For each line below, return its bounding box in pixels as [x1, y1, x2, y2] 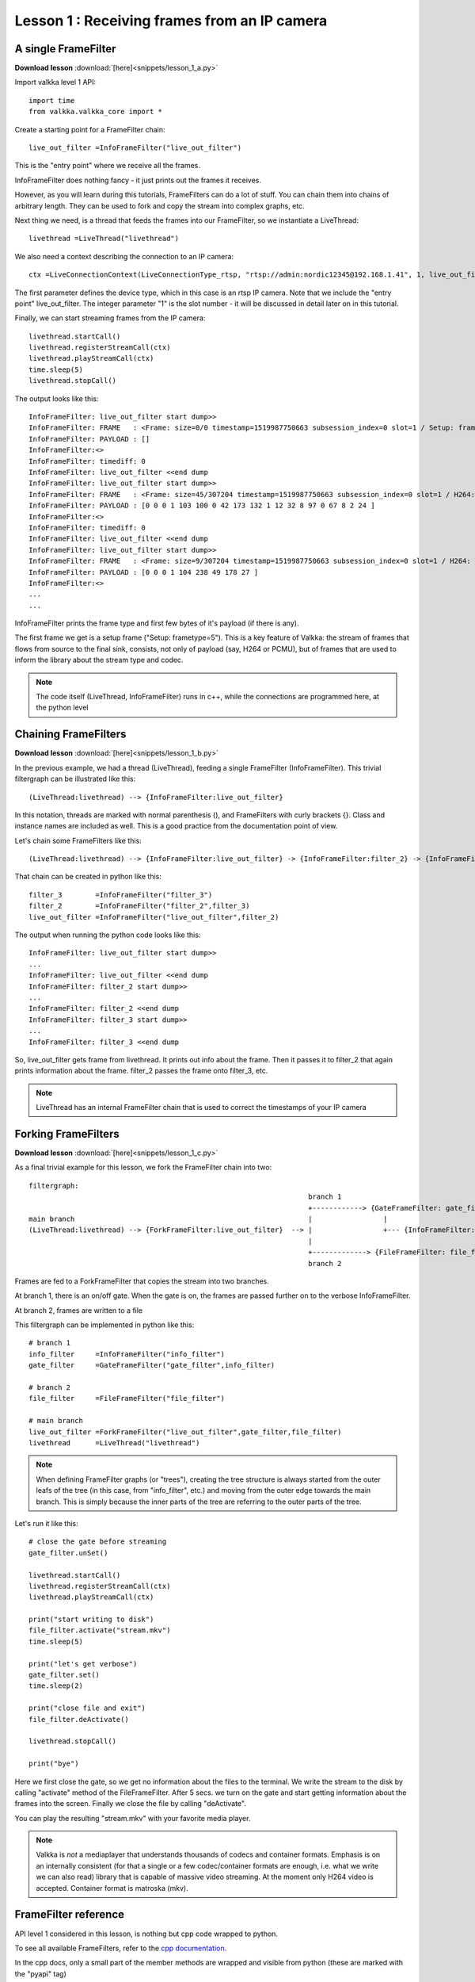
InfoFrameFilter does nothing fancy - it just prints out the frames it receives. [14, 175, 261, 185]
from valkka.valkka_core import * [28, 107, 162, 117]
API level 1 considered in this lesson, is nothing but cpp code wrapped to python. [14, 1929, 279, 1938]
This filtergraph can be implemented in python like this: [14, 1320, 195, 1330]
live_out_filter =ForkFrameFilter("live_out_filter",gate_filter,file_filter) [28, 1427, 342, 1437]
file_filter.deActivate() [28, 1715, 130, 1724]
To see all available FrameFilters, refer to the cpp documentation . [14, 1943, 227, 1953]
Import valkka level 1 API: [14, 78, 97, 87]
